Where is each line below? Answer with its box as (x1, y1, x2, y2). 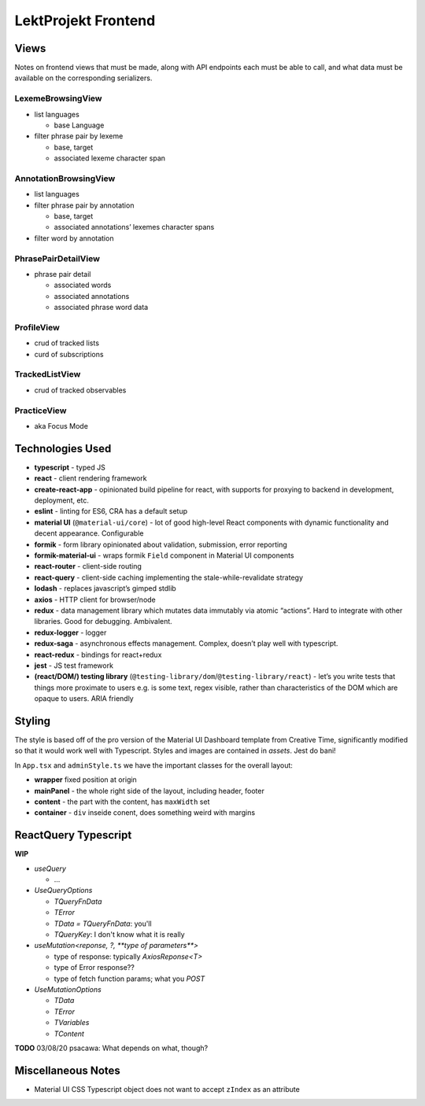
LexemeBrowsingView (14, 93, 102, 104)
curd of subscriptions (34, 349, 104, 359)
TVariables (54, 1018, 90, 1027)
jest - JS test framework (34, 661, 114, 670)
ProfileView (14, 322, 61, 333)
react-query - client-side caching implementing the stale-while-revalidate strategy (34, 573, 303, 582)
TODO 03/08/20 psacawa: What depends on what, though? (14, 1043, 209, 1053)
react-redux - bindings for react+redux (34, 650, 162, 659)
